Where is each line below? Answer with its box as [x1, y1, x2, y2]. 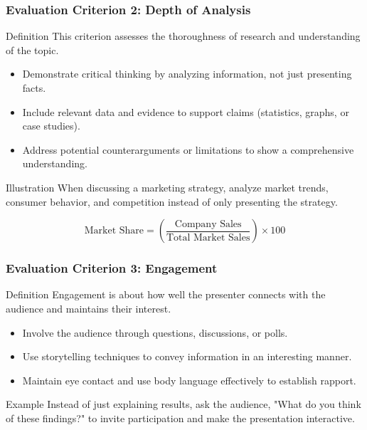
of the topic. [6, 42, 59, 57]
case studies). [22, 118, 80, 133]
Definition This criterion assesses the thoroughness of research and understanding [6, 28, 361, 43]
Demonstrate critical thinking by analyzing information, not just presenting [22, 66, 352, 81]
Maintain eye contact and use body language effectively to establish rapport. [22, 372, 356, 387]
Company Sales [174, 219, 242, 229]
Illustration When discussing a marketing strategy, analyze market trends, [6, 179, 329, 194]
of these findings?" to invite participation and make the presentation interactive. [6, 410, 355, 425]
